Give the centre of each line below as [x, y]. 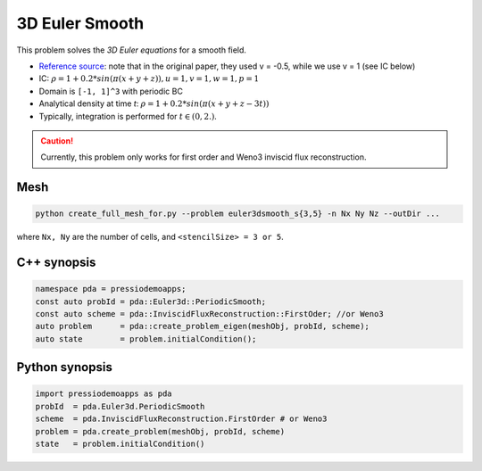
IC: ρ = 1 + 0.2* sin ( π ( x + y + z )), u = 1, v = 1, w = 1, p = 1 [149, 78]
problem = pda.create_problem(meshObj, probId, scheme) [160, 431]
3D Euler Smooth [80, 23]
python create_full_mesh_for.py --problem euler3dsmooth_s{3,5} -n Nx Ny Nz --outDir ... [238, 214]
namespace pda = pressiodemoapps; [111, 289]
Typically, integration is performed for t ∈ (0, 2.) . [128, 116]
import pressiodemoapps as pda [104, 394]
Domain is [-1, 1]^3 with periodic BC [111, 91]
